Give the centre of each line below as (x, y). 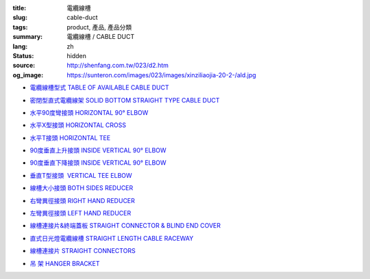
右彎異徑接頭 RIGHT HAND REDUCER (82, 200)
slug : (20, 18)
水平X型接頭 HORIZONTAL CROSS (78, 125)
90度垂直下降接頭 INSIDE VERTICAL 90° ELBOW (98, 163)
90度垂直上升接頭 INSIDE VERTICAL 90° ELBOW (98, 150)
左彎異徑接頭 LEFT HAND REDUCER (81, 213)
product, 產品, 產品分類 (99, 27)
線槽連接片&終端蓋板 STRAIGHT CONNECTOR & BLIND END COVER (125, 226)
